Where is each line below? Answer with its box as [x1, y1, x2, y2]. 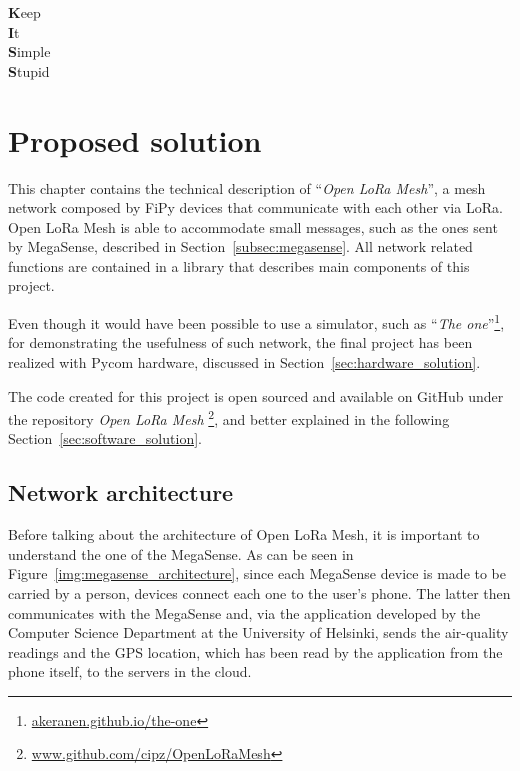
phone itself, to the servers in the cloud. [8, 661, 252, 682]
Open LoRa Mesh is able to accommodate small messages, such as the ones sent [8, 216, 498, 237]
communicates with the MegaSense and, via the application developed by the [8, 602, 481, 623]
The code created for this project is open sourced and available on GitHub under [8, 385, 504, 406]
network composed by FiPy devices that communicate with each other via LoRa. [8, 197, 503, 218]
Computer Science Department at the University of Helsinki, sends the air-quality [8, 622, 509, 643]
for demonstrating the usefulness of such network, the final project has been [8, 332, 473, 353]
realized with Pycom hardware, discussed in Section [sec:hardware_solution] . [8, 351, 481, 372]
